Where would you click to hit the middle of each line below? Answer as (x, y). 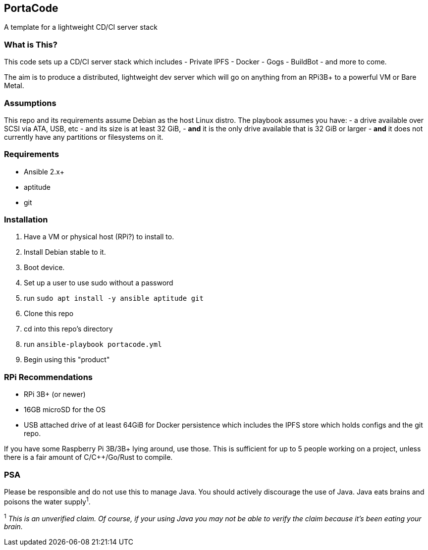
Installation (26, 220)
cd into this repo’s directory (68, 329)
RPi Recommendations (49, 377)
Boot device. (44, 268)
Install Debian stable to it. (65, 252)
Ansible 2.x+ (44, 171)
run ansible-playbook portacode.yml (93, 344)
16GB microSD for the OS (65, 410)
